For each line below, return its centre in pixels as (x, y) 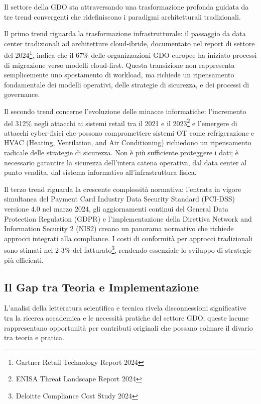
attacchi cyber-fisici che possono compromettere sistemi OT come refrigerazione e (129, 132)
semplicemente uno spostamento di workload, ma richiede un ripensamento (119, 75)
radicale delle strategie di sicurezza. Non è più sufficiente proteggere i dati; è (121, 153)
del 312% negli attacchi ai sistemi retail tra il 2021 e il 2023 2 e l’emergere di (121, 122)
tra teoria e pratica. (34, 337)
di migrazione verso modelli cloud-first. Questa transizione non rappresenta (119, 65)
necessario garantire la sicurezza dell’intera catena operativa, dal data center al (125, 162)
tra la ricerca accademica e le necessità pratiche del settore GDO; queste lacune (126, 318)
